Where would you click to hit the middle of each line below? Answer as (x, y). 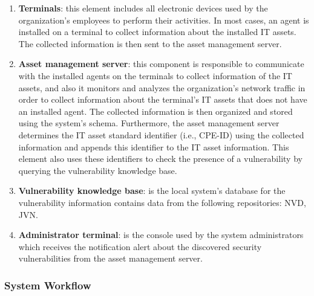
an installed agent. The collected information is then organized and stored (155, 111)
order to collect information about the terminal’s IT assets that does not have (163, 99)
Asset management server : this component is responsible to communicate (161, 64)
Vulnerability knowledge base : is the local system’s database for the (152, 191)
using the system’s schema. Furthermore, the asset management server (149, 123)
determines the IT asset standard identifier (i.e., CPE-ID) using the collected (161, 134)
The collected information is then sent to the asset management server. (150, 43)
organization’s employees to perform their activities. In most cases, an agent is (164, 20)
